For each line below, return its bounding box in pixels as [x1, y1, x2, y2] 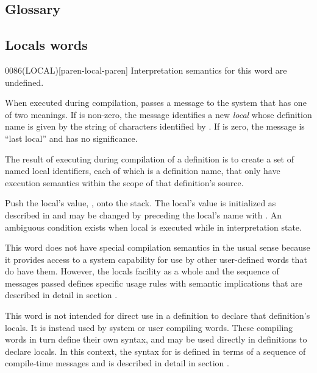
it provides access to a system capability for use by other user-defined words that [5, 253, 307, 265]
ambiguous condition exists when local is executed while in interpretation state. [5, 220, 302, 233]
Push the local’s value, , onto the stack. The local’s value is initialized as [5, 197, 276, 209]
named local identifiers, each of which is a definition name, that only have [5, 164, 280, 177]
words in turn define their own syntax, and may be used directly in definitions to [5, 333, 307, 346]
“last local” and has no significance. [5, 131, 138, 144]
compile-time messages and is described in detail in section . [5, 357, 229, 369]
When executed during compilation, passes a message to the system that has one [5, 96, 307, 109]
